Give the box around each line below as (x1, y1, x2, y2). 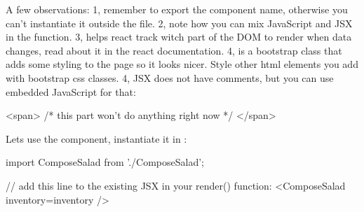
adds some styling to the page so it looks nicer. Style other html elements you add (6, 57, 358, 71)
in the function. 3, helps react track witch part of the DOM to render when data (6, 29, 352, 44)
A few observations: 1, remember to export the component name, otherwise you (6, 2, 348, 16)
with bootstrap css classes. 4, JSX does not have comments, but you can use (6, 70, 334, 85)
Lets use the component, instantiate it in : (6, 131, 187, 146)
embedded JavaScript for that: (6, 84, 136, 99)
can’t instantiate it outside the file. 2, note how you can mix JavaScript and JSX (6, 15, 353, 30)
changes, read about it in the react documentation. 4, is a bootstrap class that (6, 43, 342, 57)
